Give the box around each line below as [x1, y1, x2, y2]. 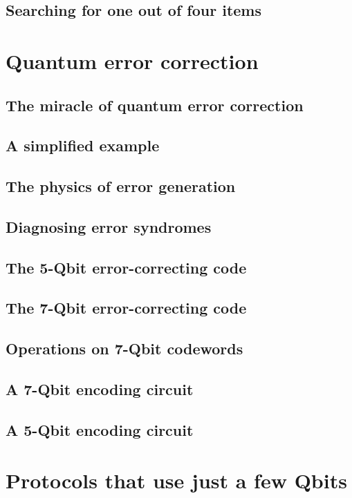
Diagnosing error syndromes [6, 216, 212, 237]
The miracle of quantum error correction [6, 94, 304, 115]
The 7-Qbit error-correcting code [6, 297, 247, 318]
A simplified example [6, 135, 160, 156]
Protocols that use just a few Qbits [6, 466, 347, 495]
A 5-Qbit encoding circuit [6, 419, 194, 440]
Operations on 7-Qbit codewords [6, 338, 243, 359]
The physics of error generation [6, 175, 236, 197]
